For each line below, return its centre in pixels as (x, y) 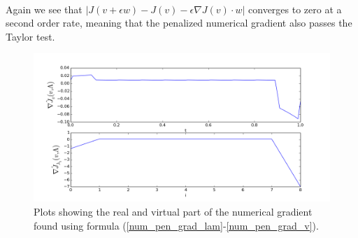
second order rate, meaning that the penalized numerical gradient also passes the (179, 23)
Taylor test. (30, 36)
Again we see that (44, 9)
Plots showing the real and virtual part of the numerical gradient (173, 211)
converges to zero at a (295, 9)
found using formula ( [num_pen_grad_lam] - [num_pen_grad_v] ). (176, 225)
